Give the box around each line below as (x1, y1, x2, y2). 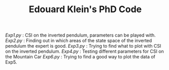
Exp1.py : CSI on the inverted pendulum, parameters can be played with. (5, 32, 156, 39)
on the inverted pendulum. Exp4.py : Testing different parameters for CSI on (5, 48, 164, 54)
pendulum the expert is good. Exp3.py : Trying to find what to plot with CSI (5, 43, 161, 49)
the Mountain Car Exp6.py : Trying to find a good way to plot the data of (5, 54, 156, 60)
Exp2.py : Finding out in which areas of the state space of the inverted (5, 38, 152, 44)
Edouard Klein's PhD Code (28, 4, 142, 15)
